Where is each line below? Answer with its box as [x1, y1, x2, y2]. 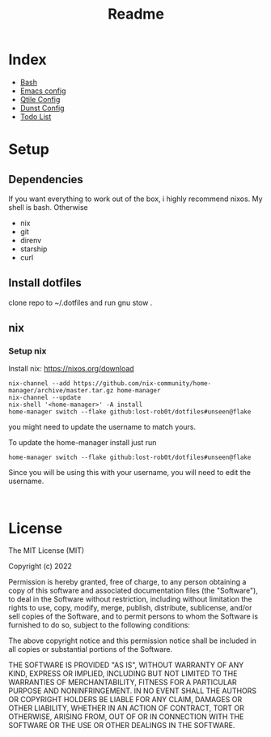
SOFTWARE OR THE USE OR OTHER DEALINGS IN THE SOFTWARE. [8, 721, 235, 731]
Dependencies [8, 172, 83, 186]
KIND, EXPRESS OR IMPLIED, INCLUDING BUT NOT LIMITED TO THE [8, 669, 238, 679]
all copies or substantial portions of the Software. [8, 645, 172, 654]
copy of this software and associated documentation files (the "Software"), [8, 585, 259, 596]
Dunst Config [19, 103, 65, 113]
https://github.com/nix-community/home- [73, 379, 212, 388]
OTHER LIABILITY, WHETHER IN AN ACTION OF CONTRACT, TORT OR [8, 703, 244, 713]
